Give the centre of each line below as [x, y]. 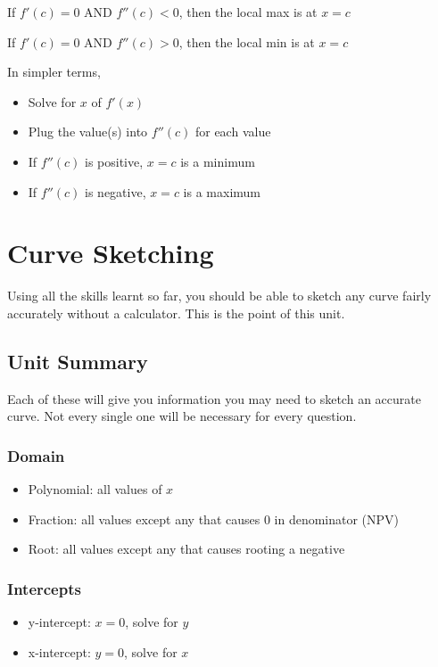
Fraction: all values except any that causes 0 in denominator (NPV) [214, 519]
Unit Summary [78, 361]
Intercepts [44, 588]
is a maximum [222, 191]
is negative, [116, 191]
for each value [233, 132]
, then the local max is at [248, 12]
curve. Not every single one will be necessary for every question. [182, 416]
